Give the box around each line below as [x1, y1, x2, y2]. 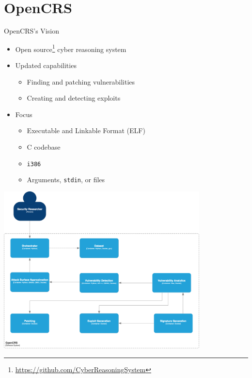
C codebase [27, 141, 61, 152]
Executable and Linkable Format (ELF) [27, 125, 145, 136]
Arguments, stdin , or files [27, 174, 105, 185]
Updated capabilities [15, 60, 77, 70]
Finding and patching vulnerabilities [27, 76, 135, 86]
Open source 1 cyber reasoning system [15, 42, 126, 54]
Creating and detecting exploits [27, 93, 121, 103]
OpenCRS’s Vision [4, 26, 59, 36]
